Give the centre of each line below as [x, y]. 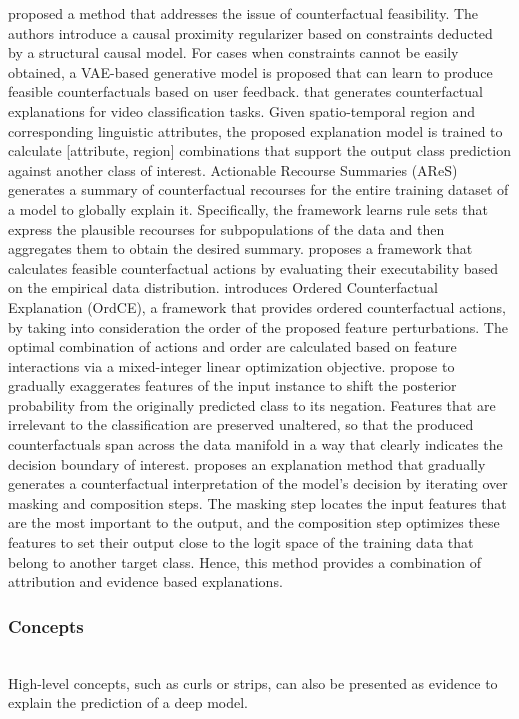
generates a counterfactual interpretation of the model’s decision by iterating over [258, 483]
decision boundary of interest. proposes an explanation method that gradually [247, 463]
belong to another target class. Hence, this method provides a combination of [244, 561]
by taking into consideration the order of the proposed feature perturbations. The [258, 326]
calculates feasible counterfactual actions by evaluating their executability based [253, 267]
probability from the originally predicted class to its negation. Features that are [252, 404]
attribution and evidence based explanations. [145, 581]
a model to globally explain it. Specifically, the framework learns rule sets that [248, 208]
